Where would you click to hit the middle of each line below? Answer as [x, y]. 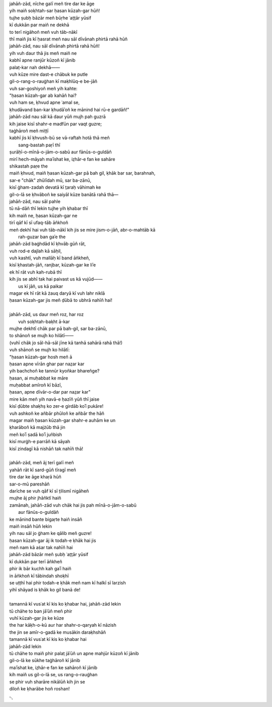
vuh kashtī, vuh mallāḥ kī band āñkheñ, [50, 258]
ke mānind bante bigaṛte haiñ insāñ [46, 519]
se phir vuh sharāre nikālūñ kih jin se [47, 682]
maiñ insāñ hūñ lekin [31, 526]
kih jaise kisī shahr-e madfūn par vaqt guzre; [56, 124]
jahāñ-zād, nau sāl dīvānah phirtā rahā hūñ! [55, 46]
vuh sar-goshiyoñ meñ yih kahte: [43, 88]
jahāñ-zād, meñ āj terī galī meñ [42, 463]
